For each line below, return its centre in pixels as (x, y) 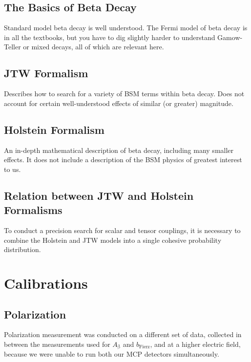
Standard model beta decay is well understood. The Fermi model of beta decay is (126, 28)
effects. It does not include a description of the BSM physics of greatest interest (123, 160)
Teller (12, 47)
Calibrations (46, 283)
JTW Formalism (46, 73)
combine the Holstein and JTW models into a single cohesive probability (113, 240)
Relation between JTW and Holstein (99, 195)
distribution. (22, 249)
